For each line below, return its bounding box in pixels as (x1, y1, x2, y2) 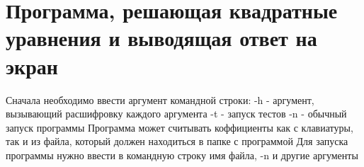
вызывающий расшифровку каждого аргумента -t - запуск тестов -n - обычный (6, 106, 347, 121)
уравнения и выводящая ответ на (6, 23, 317, 52)
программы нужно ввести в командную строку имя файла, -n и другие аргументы (6, 147, 358, 162)
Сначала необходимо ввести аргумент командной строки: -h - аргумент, (6, 92, 314, 107)
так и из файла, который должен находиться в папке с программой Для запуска (6, 134, 348, 149)
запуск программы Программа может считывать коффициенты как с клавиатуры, (6, 120, 353, 134)
